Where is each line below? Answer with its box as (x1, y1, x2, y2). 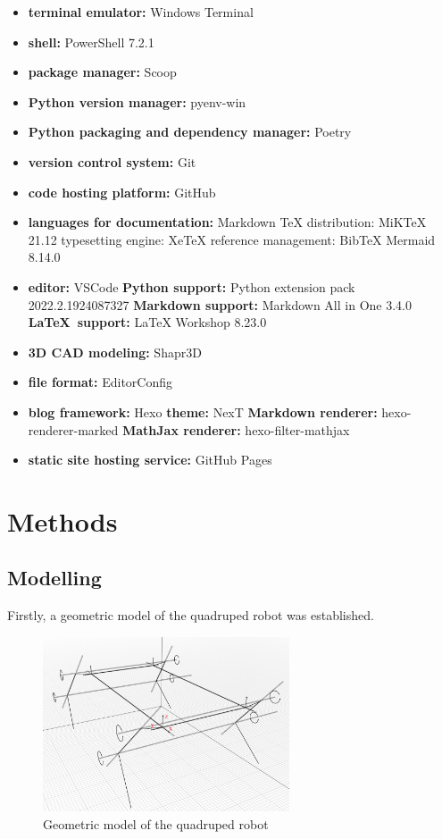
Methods (7, 502, 118, 539)
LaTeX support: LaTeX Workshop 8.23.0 (28, 313, 267, 331)
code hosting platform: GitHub (28, 182, 216, 201)
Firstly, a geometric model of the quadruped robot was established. (7, 606, 374, 625)
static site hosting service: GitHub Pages (28, 450, 272, 469)
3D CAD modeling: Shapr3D (28, 342, 202, 361)
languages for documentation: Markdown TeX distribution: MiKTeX (28, 213, 427, 231)
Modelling (7, 564, 102, 591)
